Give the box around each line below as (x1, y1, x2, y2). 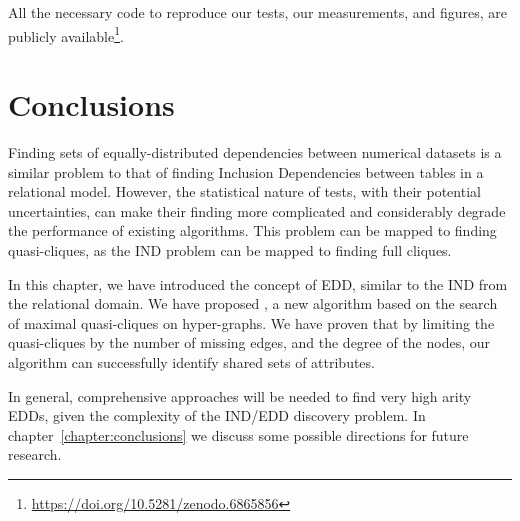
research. (8, 444, 62, 465)
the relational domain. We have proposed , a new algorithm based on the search (8, 293, 498, 314)
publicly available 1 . (8, 22, 124, 46)
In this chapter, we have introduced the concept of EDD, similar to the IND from (8, 273, 508, 294)
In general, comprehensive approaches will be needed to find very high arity (8, 385, 472, 406)
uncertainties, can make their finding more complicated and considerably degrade (8, 200, 506, 221)
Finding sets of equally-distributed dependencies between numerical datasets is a (8, 141, 502, 162)
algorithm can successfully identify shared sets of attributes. (8, 351, 375, 372)
